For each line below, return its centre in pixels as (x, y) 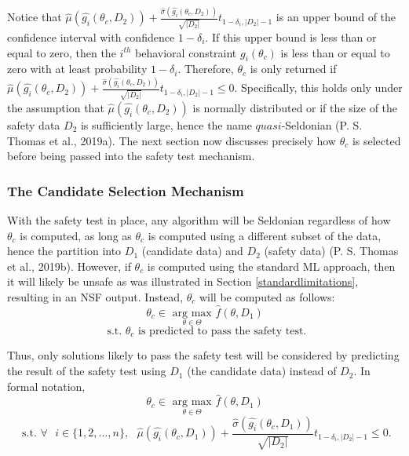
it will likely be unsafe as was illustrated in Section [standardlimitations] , (183, 281)
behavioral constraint (186, 52)
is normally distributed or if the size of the (295, 108)
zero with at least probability (77, 69)
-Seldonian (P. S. (322, 125)
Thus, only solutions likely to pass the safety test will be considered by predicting (203, 355)
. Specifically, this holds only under (318, 88)
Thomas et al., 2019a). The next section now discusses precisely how (172, 140)
